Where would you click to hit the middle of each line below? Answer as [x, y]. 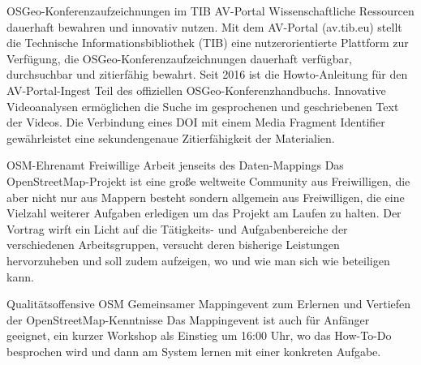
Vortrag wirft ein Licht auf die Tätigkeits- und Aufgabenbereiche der [177, 228]
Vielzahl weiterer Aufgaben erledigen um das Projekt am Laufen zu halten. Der [204, 213]
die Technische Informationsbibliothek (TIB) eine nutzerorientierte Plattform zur [208, 43]
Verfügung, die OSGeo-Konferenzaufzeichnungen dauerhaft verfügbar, [179, 58]
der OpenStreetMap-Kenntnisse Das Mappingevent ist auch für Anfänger [188, 319]
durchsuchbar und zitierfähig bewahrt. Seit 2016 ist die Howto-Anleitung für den [207, 74]
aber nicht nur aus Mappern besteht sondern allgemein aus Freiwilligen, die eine [206, 197]
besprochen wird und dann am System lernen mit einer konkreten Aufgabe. [194, 351]
